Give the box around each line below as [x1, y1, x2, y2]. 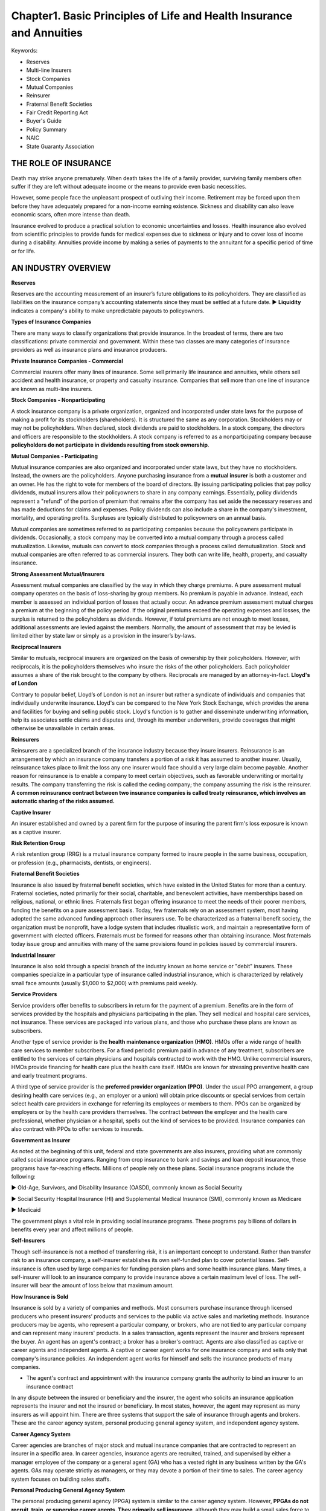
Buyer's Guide [26, 117, 62, 125]
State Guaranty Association [26, 143, 95, 150]
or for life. [11, 247, 36, 254]
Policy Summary [26, 126, 67, 133]
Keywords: [11, 47, 38, 54]
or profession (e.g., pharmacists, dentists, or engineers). [11, 859, 152, 866]
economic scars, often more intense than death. [11, 211, 131, 218]
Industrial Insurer [11, 951, 56, 959]
